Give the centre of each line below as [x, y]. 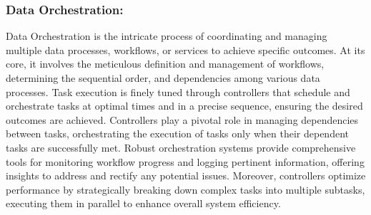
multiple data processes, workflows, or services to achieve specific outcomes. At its [185, 49]
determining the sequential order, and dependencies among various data [163, 78]
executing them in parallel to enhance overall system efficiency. [143, 203]
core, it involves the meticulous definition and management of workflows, [165, 64]
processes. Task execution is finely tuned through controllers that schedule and [178, 91]
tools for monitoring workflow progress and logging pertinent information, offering [185, 161]
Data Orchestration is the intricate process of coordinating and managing [167, 36]
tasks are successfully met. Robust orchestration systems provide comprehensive [181, 147]
